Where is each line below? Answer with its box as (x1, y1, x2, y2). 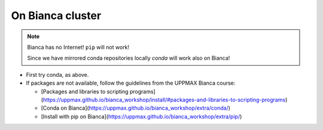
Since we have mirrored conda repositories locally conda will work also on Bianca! (27, 54, 230, 62)
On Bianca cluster (11, 9, 102, 22)
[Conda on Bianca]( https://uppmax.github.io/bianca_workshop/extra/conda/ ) (41, 104, 230, 112)
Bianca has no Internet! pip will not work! (27, 44, 130, 51)
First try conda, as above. (26, 71, 89, 78)
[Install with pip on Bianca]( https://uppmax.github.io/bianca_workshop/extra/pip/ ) (41, 113, 242, 120)
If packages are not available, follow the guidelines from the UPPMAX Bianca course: (26, 79, 236, 86)
